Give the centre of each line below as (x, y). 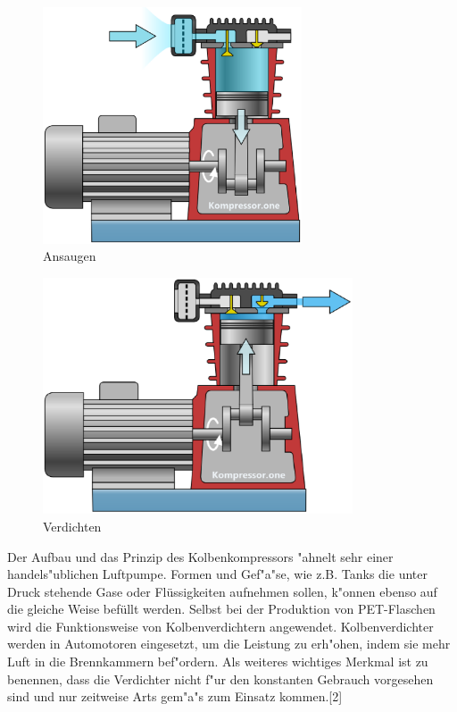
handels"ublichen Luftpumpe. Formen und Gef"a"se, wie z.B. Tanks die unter (217, 574)
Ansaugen (70, 256)
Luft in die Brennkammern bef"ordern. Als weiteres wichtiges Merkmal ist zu (218, 662)
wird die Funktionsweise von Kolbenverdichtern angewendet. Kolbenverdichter (220, 626)
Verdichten (72, 526)
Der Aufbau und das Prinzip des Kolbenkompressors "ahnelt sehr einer (200, 556)
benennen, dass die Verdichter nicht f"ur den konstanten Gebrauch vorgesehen (220, 678)
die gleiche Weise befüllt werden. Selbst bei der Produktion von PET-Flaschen (221, 609)
